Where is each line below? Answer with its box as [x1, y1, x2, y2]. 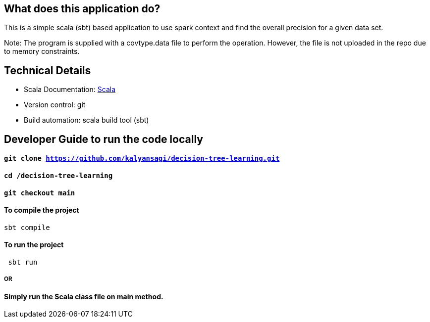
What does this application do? [4, 2, 161, 15]
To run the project [4, 240, 64, 249]
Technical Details [4, 64, 91, 77]
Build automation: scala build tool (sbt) [24, 116, 149, 125]
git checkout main [4, 188, 75, 197]
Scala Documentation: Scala [24, 85, 115, 94]
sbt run [8, 258, 38, 266]
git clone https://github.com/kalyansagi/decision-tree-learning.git [4, 154, 280, 163]
